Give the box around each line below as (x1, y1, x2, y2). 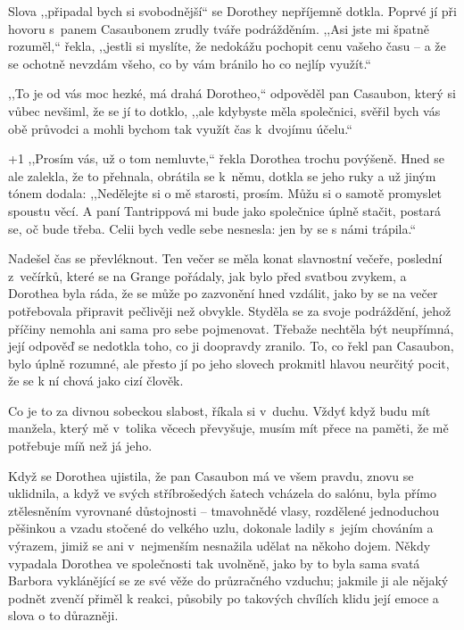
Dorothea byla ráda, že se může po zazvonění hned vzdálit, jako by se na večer (8, 284, 438, 303)
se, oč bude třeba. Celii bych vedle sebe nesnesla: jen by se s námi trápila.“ (8, 219, 417, 237)
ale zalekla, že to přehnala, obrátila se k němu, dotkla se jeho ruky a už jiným (8, 166, 436, 185)
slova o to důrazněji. (8, 606, 119, 625)
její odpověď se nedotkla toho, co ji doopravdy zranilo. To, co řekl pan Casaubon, (8, 336, 454, 355)
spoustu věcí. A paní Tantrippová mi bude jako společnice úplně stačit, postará (8, 201, 442, 220)
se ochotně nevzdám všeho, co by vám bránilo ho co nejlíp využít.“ (8, 54, 371, 72)
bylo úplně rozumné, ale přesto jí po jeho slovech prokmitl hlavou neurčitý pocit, (8, 353, 450, 372)
